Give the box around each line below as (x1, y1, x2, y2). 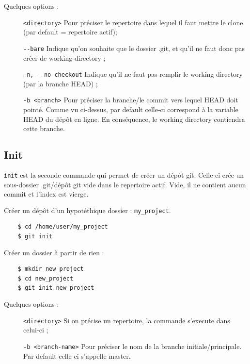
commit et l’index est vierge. (4, 189, 89, 199)
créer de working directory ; (23, 52, 106, 63)
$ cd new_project (17, 275, 74, 282)
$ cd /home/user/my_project (17, 223, 108, 231)
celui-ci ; (23, 325, 48, 335)
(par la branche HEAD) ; (23, 78, 98, 88)
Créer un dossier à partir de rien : (4, 247, 104, 257)
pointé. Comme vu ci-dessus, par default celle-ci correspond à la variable (23, 104, 238, 114)
